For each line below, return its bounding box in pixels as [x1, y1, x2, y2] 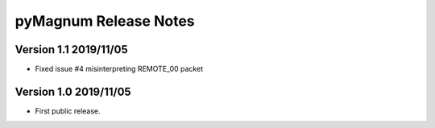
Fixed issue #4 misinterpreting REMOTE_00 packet [35, 64, 204, 74]
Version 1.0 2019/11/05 [14, 85, 132, 98]
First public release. [35, 105, 101, 116]
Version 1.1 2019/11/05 [14, 43, 128, 56]
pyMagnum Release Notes [14, 12, 195, 30]
